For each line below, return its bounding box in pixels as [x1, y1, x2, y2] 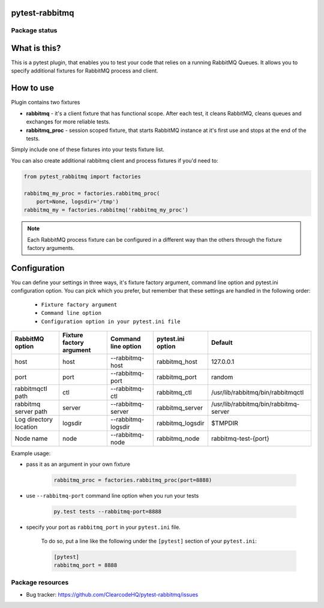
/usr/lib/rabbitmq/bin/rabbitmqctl [211, 388, 304, 396]
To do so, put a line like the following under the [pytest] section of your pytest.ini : [41, 537, 257, 544]
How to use [11, 83, 54, 93]
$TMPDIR [211, 419, 238, 427]
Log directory [14, 415, 53, 423]
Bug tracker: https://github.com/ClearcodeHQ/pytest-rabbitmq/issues [26, 591, 199, 598]
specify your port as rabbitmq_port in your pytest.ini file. [26, 523, 181, 531]
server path [14, 407, 47, 416]
